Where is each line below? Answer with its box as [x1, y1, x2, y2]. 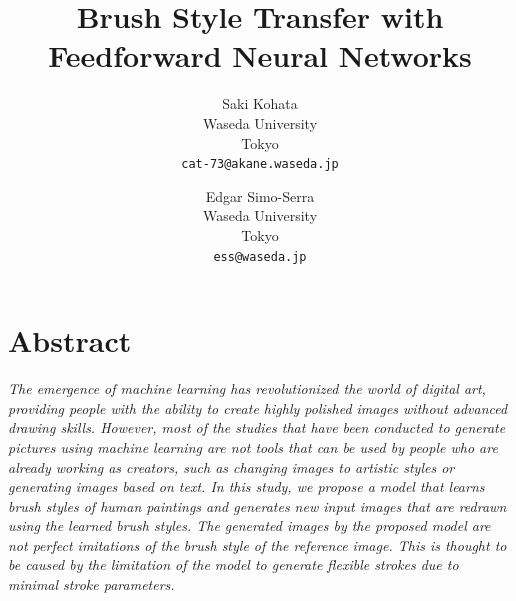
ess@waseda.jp [213, 249, 307, 264]
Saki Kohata [222, 93, 298, 114]
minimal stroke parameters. [8, 574, 175, 595]
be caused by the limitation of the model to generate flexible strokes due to [8, 554, 459, 575]
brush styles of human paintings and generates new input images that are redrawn [8, 495, 507, 516]
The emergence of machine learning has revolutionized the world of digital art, [8, 378, 486, 399]
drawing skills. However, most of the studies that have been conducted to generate [8, 417, 506, 438]
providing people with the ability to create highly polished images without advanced [8, 397, 508, 418]
